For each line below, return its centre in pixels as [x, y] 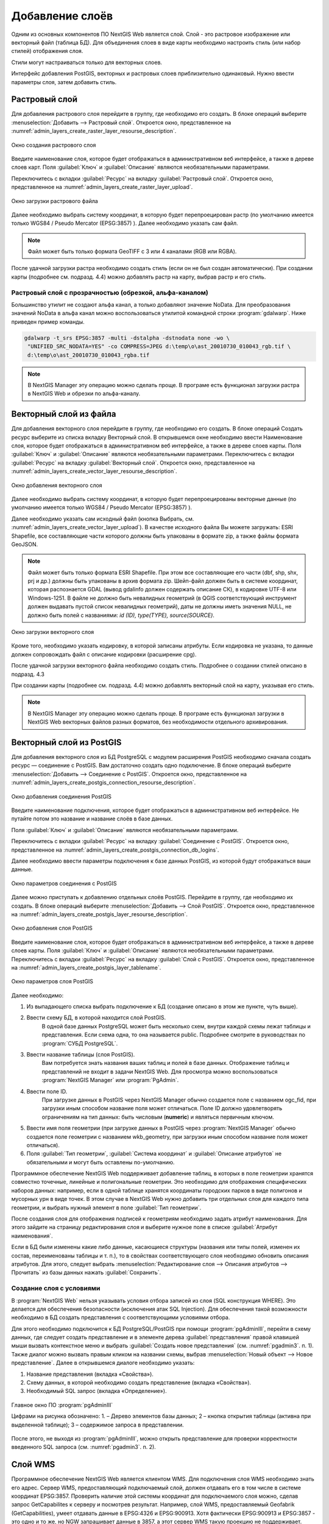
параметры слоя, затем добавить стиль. [64, 82]
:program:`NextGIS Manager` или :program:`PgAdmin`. [110, 1080]
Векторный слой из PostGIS [66, 742]
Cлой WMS [33, 1465]
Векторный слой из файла [64, 414]
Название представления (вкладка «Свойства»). [90, 1374]
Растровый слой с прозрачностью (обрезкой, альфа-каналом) [110, 293]
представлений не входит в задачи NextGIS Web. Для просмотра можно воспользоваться [160, 1071]
